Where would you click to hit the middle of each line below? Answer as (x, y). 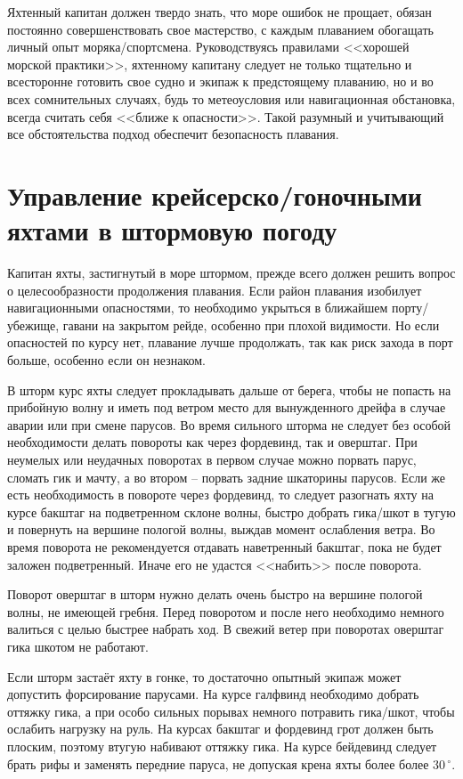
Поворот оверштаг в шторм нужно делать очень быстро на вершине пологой (215, 594)
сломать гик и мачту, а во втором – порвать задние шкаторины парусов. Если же (227, 477)
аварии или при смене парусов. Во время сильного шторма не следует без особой (229, 424)
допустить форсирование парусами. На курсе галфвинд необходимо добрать (213, 694)
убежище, (33, 325)
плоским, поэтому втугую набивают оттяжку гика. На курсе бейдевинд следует (222, 746)
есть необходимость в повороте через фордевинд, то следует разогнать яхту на (220, 495)
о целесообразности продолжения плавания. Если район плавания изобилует (215, 290)
